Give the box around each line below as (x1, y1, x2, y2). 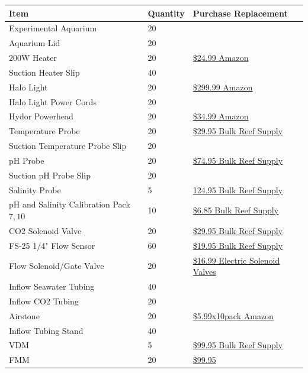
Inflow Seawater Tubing (9, 280, 95, 293)
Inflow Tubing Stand (9, 324, 84, 336)
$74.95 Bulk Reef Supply (192, 154, 283, 166)
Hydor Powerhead (9, 110, 73, 122)
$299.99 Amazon (192, 80, 253, 93)
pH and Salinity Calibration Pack (9, 198, 130, 210)
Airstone (9, 309, 40, 322)
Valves (192, 265, 216, 278)
